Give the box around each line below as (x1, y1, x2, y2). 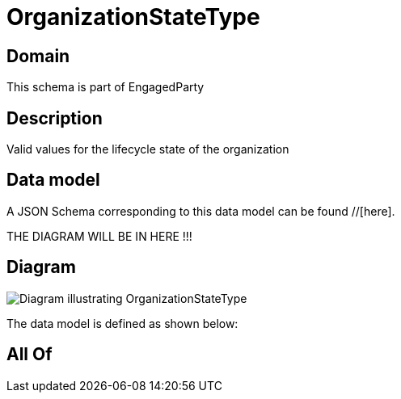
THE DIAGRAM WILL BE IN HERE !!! (6, 229, 192, 243)
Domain (6, 45, 70, 66)
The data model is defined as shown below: (6, 316, 238, 330)
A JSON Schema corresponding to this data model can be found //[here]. (6, 204, 395, 218)
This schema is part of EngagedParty (6, 80, 205, 94)
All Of (6, 344, 53, 365)
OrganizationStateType (6, 3, 260, 31)
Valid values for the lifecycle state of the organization (6, 142, 289, 157)
